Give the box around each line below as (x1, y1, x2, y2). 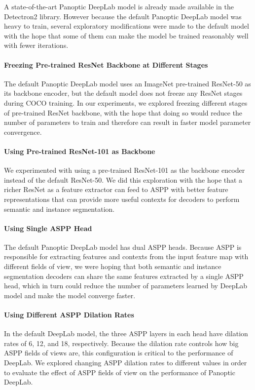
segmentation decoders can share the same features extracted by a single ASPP (4, 271, 244, 281)
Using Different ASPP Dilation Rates (4, 310, 134, 320)
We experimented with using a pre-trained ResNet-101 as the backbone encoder (4, 165, 245, 175)
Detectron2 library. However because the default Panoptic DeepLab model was (4, 11, 242, 21)
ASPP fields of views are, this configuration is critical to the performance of (4, 348, 233, 358)
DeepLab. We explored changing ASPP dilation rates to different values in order (4, 357, 247, 368)
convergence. (4, 126, 42, 137)
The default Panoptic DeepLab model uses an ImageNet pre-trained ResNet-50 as (4, 78, 251, 88)
